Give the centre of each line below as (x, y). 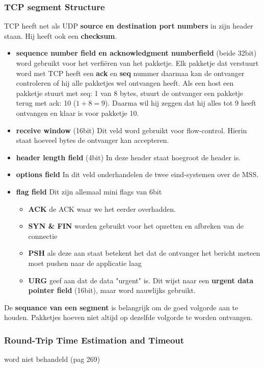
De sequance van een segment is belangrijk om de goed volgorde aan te (121, 307)
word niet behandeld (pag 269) (52, 359)
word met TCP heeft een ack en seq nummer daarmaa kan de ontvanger (130, 73)
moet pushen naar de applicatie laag (85, 263)
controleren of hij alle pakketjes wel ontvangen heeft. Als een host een (125, 83)
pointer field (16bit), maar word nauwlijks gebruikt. (112, 290)
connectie (43, 236)
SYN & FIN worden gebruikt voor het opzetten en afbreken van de (136, 226)
